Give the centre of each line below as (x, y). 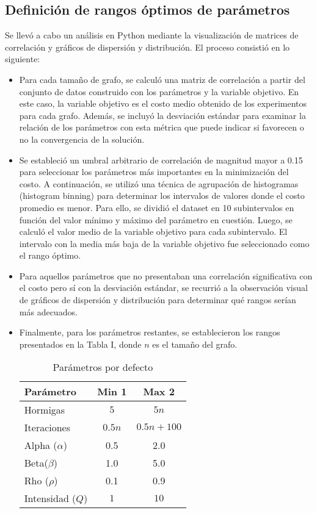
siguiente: (23, 59)
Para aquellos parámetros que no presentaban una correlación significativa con (166, 275)
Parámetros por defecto (103, 367)
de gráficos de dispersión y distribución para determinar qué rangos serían (158, 300)
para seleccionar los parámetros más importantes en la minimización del (154, 172)
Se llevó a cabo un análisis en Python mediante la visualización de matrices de (152, 35)
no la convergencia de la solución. (82, 139)
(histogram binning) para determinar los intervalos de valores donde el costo (162, 196)
